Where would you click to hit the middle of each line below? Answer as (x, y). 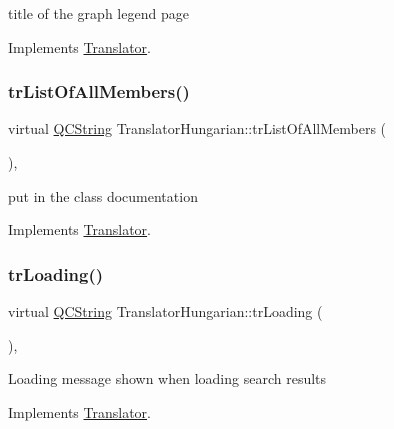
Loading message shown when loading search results (167, 378)
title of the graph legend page (98, 13)
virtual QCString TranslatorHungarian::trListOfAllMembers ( (197, 128)
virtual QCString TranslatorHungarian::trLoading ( (165, 311)
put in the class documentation (103, 195)
